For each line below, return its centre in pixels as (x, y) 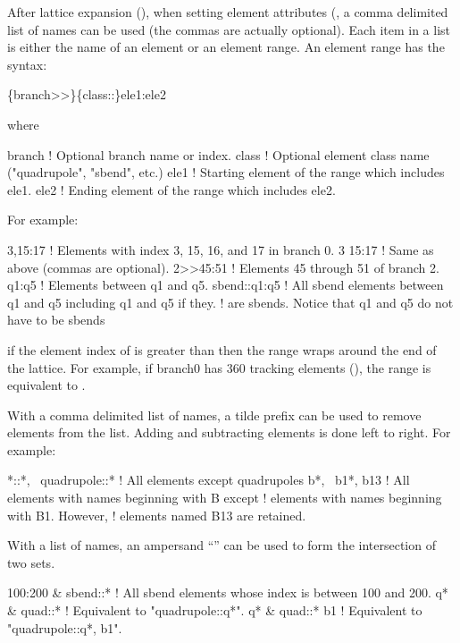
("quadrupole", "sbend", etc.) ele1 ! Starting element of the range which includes (226, 172)
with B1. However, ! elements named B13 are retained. (157, 515)
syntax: (27, 64)
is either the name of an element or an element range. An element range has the (226, 47)
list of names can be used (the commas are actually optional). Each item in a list (229, 29)
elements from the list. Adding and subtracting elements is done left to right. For (229, 432)
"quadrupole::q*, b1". (65, 627)
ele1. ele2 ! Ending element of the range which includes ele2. (171, 189)
